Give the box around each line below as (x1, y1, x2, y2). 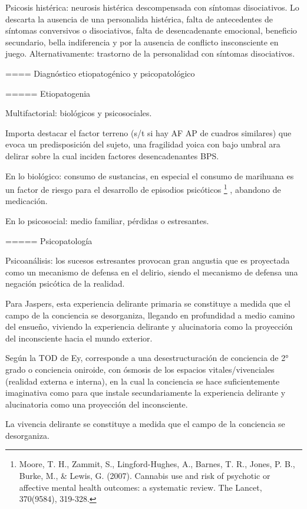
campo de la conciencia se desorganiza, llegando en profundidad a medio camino (5, 308, 295, 321)
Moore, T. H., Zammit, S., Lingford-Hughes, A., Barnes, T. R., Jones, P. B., (19, 458, 295, 470)
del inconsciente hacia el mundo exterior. (5, 331, 153, 344)
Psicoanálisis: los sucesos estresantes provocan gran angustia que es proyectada (5, 254, 290, 267)
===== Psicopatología (5, 234, 93, 247)
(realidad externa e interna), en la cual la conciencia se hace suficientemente (5, 375, 280, 387)
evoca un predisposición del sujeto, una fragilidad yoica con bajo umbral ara (5, 138, 280, 150)
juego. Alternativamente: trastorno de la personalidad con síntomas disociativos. (5, 47, 295, 60)
